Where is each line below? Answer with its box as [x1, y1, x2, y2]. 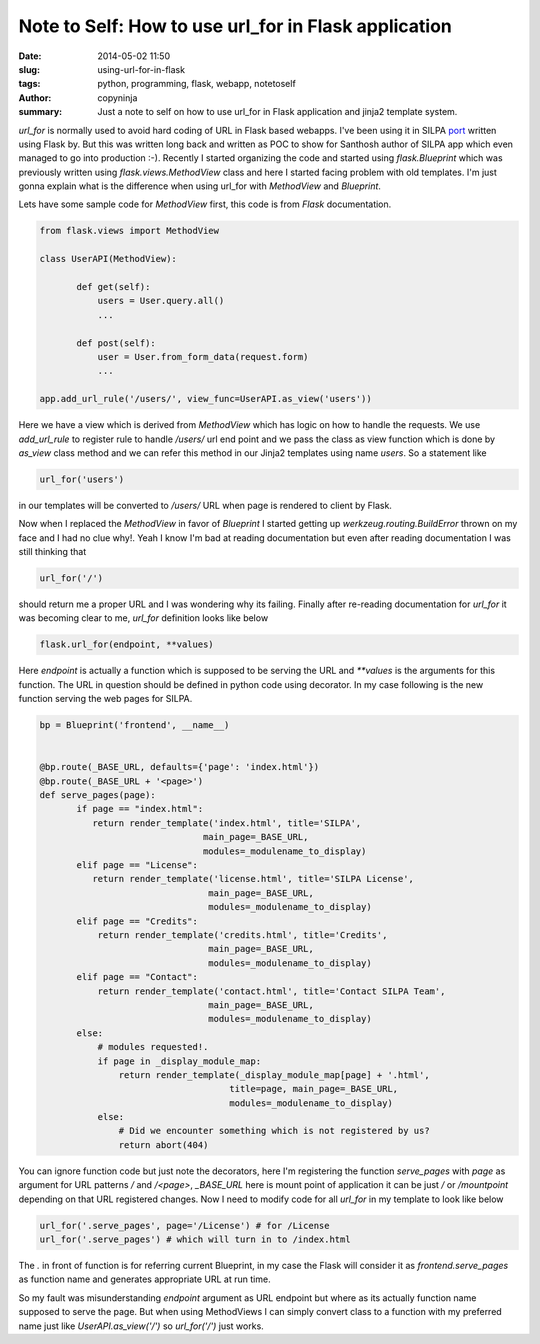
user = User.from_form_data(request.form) [97, 351, 309, 362]
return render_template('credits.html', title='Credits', [97, 929, 388, 940]
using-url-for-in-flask [97, 63, 185, 75]
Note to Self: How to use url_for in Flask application [18, 15, 452, 37]
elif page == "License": [76, 860, 199, 871]
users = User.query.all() [97, 295, 225, 307]
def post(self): [76, 337, 157, 349]
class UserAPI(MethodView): [39, 253, 177, 265]
